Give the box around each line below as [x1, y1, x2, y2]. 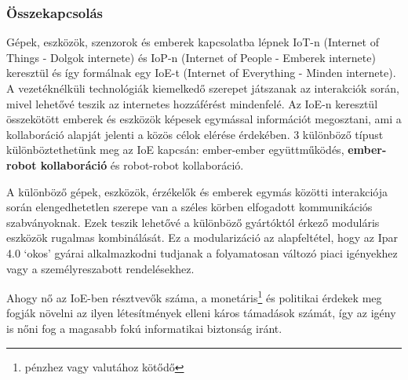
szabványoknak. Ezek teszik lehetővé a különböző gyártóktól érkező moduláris [6, 214, 380, 230]
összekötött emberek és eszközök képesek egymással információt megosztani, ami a [6, 111, 402, 127]
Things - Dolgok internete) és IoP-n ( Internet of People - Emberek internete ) [6, 49, 376, 65]
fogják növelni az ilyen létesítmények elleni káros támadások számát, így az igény [6, 305, 396, 321]
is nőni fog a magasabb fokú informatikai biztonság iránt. [6, 320, 282, 336]
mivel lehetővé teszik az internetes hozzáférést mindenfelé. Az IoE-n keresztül [6, 95, 378, 111]
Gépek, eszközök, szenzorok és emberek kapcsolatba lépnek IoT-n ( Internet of [6, 34, 379, 50]
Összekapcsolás [6, 2, 104, 22]
